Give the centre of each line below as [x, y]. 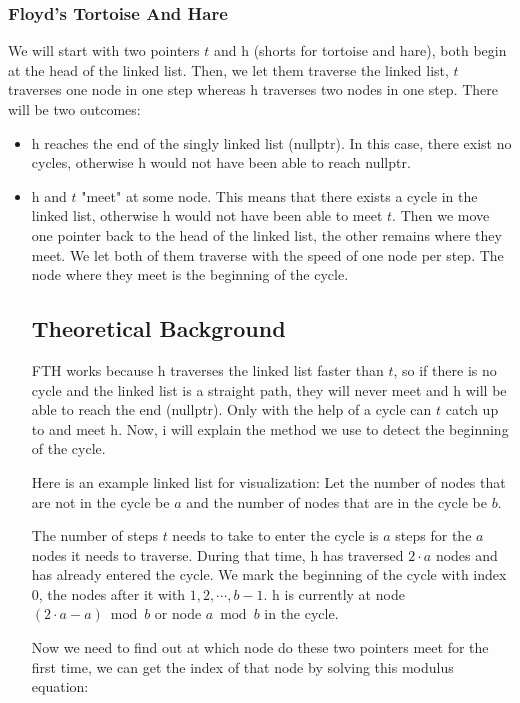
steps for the [433, 535]
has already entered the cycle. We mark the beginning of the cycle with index [269, 574]
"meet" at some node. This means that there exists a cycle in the [279, 195]
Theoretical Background [158, 328]
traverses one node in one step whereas [127, 89]
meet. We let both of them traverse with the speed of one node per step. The [267, 254]
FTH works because [92, 369]
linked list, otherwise [94, 215]
